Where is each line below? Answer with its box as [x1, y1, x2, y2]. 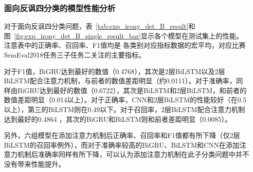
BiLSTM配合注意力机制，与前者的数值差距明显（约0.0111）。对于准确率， [4, 76, 236, 86]
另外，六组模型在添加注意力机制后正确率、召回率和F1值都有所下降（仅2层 [4, 130, 240, 140]
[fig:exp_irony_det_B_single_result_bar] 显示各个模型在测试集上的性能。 [14, 30, 243, 40]
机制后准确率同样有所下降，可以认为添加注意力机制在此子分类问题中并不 [17, 149, 249, 159]
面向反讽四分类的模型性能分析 [4, 1, 116, 14]
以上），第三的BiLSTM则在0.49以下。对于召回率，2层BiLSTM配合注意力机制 [4, 104, 245, 114]
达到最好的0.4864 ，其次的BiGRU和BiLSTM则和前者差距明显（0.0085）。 [4, 114, 232, 124]
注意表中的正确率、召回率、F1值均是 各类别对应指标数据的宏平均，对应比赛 [4, 40, 246, 50]
